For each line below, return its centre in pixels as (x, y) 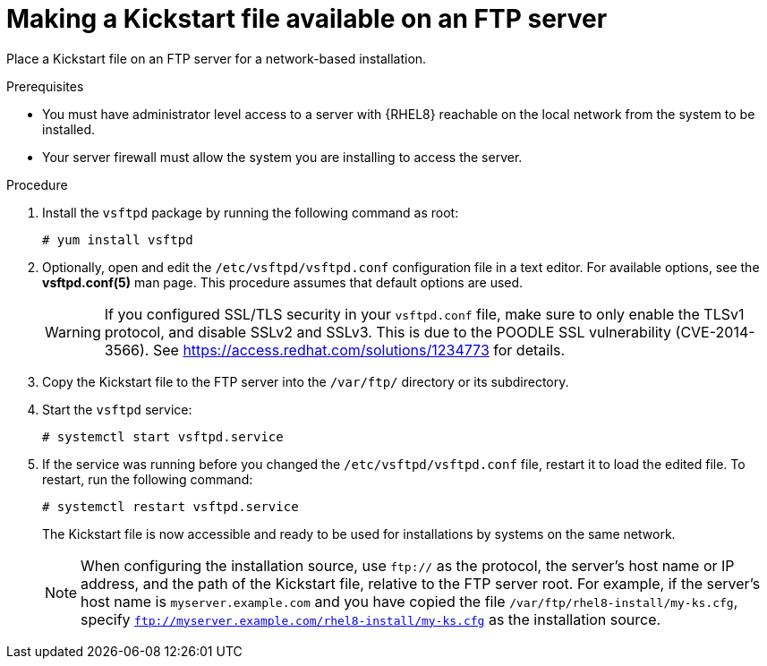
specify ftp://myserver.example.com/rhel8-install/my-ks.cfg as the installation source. (371, 619)
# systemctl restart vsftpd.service (170, 506)
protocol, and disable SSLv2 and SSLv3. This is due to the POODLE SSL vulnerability (388, 332)
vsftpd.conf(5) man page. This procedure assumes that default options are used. (283, 282)
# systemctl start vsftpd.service (163, 436)
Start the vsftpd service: (117, 409)
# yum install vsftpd (118, 239)
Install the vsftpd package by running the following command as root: (251, 212)
